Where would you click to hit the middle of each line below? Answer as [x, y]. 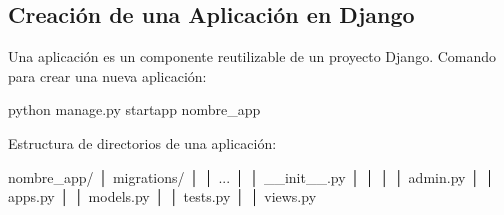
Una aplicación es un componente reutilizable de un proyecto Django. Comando [252, 56]
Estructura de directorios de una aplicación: [142, 142]
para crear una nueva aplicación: [107, 75]
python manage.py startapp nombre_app [134, 109]
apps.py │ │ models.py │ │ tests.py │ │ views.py [162, 196]
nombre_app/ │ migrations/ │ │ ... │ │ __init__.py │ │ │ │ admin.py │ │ [251, 176]
